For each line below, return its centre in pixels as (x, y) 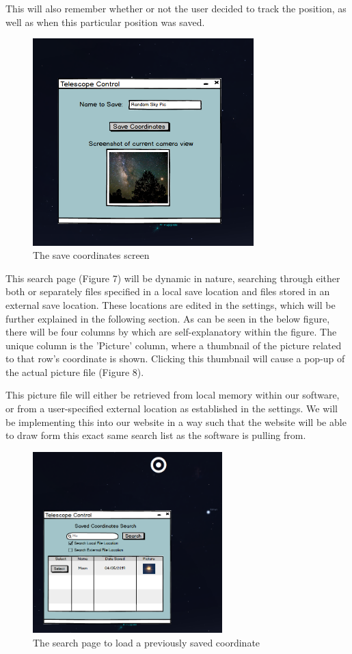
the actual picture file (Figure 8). (75, 372)
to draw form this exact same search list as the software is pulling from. (156, 435)
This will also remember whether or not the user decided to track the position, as (176, 8)
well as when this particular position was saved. (105, 22)
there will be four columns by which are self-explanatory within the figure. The (171, 332)
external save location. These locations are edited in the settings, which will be (171, 304)
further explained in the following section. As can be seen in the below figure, (168, 318)
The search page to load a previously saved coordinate (147, 643)
